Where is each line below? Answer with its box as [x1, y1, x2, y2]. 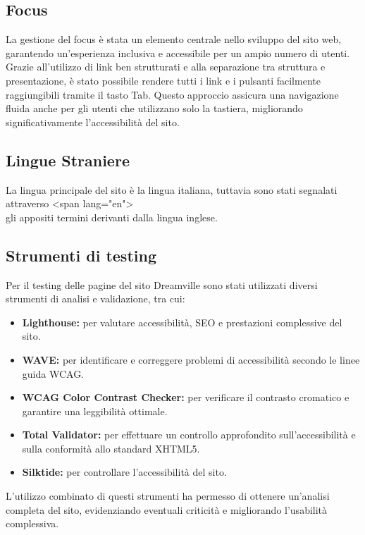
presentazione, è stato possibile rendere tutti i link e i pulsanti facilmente [6, 73, 321, 87]
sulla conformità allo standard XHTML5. [22, 441, 200, 455]
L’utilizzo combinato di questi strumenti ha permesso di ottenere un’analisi [6, 488, 330, 503]
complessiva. [6, 516, 59, 531]
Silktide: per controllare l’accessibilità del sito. [22, 465, 227, 479]
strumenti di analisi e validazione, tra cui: [6, 291, 185, 306]
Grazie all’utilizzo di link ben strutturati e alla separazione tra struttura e [6, 59, 326, 74]
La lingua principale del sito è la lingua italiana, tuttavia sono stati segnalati [6, 182, 338, 197]
